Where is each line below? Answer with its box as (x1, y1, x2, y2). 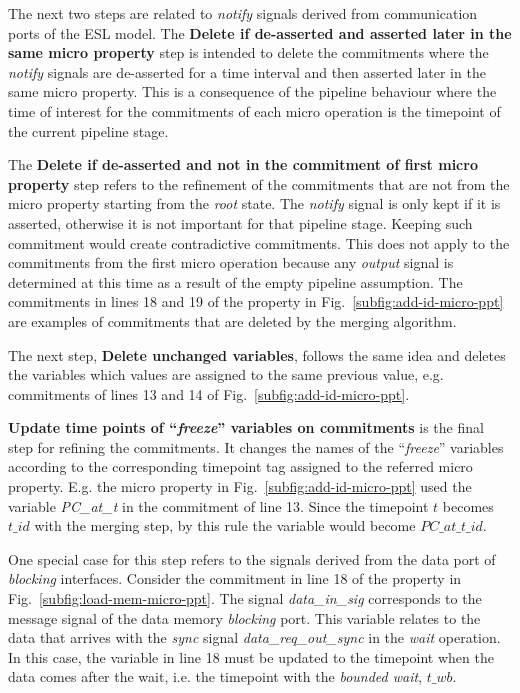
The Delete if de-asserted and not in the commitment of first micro (8, 154, 478, 175)
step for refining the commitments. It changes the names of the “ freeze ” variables (8, 436, 504, 457)
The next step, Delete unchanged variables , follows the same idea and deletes (8, 344, 506, 365)
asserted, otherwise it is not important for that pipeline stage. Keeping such (8, 212, 473, 233)
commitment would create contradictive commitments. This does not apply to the (8, 232, 510, 253)
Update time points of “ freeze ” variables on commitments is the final (8, 417, 484, 438)
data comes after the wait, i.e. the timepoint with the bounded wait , (8, 666, 423, 687)
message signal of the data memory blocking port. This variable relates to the (8, 607, 481, 628)
